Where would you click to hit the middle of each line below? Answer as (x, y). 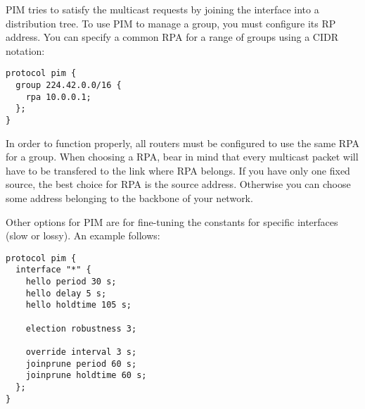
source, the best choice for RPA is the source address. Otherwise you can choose (178, 184)
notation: (25, 50)
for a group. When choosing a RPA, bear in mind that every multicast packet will (182, 157)
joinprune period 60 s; (81, 364)
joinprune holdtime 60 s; (86, 376)
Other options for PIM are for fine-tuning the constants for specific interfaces (172, 221)
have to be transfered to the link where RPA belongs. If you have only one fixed (178, 170)
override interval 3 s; (81, 352)
